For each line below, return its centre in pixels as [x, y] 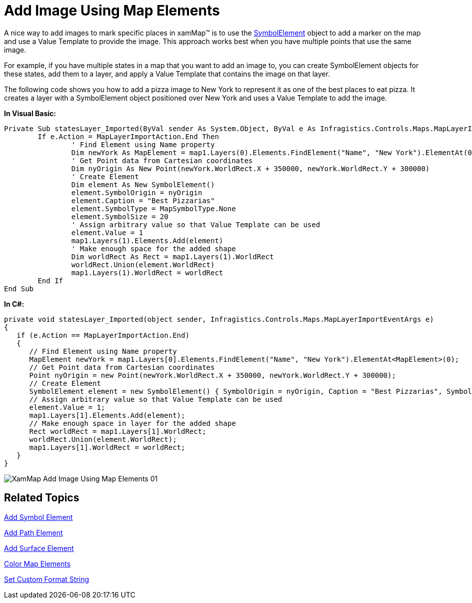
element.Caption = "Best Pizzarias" [143, 200]
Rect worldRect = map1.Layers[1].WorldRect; [118, 431]
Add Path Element [33, 532]
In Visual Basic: [30, 113]
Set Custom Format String [47, 579]
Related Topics [42, 498]
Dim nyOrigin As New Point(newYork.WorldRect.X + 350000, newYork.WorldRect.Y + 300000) [250, 168]
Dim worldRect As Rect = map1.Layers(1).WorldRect [172, 256]
